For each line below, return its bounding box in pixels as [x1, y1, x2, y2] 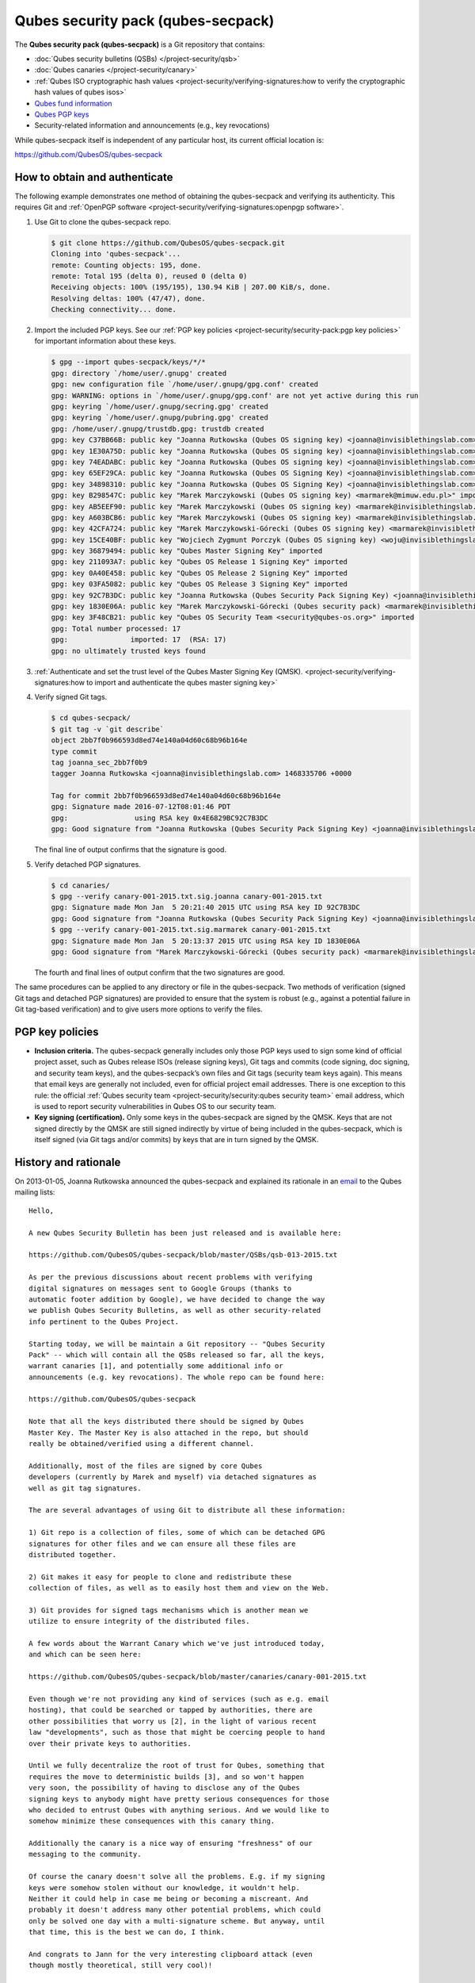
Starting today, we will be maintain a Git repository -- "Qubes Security [28, 1339, 325, 1348]
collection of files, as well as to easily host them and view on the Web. [28, 1583, 329, 1593]
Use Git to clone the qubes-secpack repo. [34, 217, 172, 226]
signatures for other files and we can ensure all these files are [28, 1539, 296, 1548]
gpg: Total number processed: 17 [51, 623, 181, 633]
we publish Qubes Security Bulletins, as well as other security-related [28, 1306, 321, 1315]
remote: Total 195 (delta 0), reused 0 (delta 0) [51, 271, 248, 281]
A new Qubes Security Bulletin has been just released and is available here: [28, 1228, 342, 1237]
